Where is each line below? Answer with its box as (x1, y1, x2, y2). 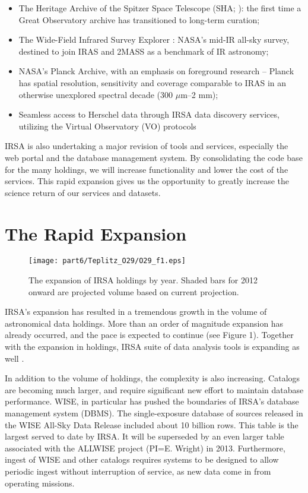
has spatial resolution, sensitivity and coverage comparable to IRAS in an (18, 76, 287, 89)
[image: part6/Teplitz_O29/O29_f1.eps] (28, 257, 186, 266)
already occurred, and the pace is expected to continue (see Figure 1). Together (5, 328, 294, 341)
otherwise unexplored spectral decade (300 (18, 88, 173, 100)
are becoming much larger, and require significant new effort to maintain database (5, 383, 304, 396)
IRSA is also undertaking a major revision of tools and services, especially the (5, 140, 288, 152)
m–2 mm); (180, 88, 218, 100)
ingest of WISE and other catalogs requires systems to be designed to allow (5, 453, 279, 466)
